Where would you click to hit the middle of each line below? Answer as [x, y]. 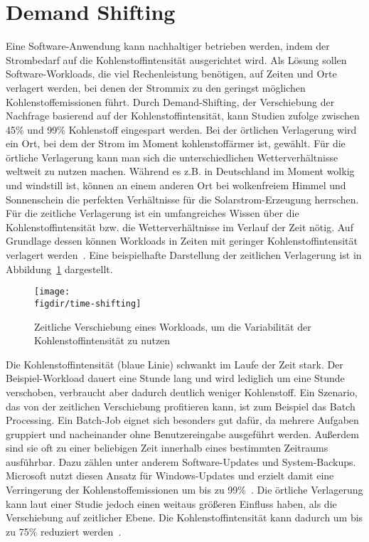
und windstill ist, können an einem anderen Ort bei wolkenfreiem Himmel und [176, 185]
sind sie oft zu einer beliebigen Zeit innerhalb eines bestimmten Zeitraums [167, 448]
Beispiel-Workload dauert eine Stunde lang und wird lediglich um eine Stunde [175, 378]
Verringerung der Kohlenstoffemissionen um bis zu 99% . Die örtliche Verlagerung [184, 490]
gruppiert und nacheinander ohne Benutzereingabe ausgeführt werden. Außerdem [182, 434]
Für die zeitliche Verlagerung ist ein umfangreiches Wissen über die [153, 213]
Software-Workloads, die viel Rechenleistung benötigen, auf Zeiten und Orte [171, 74]
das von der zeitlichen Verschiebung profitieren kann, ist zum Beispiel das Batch [181, 406]
